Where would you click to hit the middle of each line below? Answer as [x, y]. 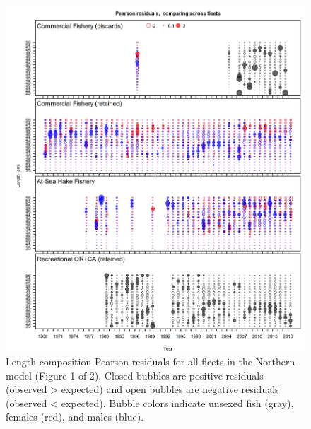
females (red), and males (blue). [75, 417]
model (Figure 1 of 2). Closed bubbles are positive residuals [135, 375]
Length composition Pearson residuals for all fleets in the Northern [151, 362]
